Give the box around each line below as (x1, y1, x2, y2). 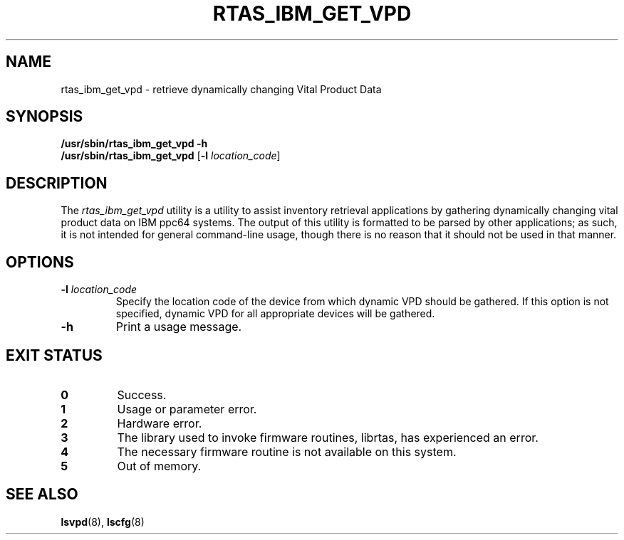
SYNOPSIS (6, 107, 83, 126)
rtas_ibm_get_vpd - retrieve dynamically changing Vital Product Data (61, 83, 382, 95)
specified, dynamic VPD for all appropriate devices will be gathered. (115, 307, 435, 320)
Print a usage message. (115, 319, 242, 334)
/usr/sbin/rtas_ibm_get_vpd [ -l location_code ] (61, 149, 281, 162)
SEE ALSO (6, 485, 78, 504)
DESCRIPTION (6, 174, 108, 192)
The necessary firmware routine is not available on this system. (117, 444, 457, 459)
